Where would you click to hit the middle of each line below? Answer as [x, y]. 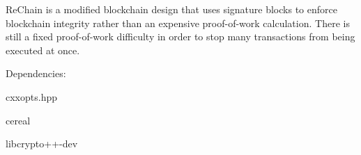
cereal [18, 120]
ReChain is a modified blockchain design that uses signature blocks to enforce [171, 9]
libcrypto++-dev [42, 144]
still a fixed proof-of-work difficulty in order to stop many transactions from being [180, 36]
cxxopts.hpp [31, 96]
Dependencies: [36, 73]
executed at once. [43, 50]
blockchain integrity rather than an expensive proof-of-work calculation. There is [178, 23]
